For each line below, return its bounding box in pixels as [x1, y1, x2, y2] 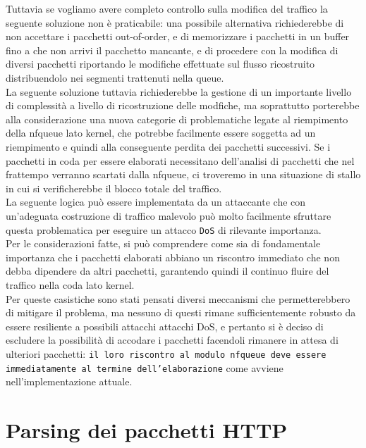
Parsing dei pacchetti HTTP [6, 416, 288, 444]
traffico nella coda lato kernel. [6, 277, 135, 292]
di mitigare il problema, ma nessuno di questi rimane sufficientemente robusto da [6, 305, 356, 320]
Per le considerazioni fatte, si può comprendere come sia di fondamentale [6, 236, 321, 251]
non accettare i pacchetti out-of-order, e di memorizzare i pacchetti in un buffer [6, 29, 350, 44]
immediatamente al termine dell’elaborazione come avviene [6, 360, 283, 375]
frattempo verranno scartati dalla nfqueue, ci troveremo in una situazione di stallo [6, 167, 361, 182]
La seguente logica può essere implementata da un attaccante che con [6, 194, 306, 209]
